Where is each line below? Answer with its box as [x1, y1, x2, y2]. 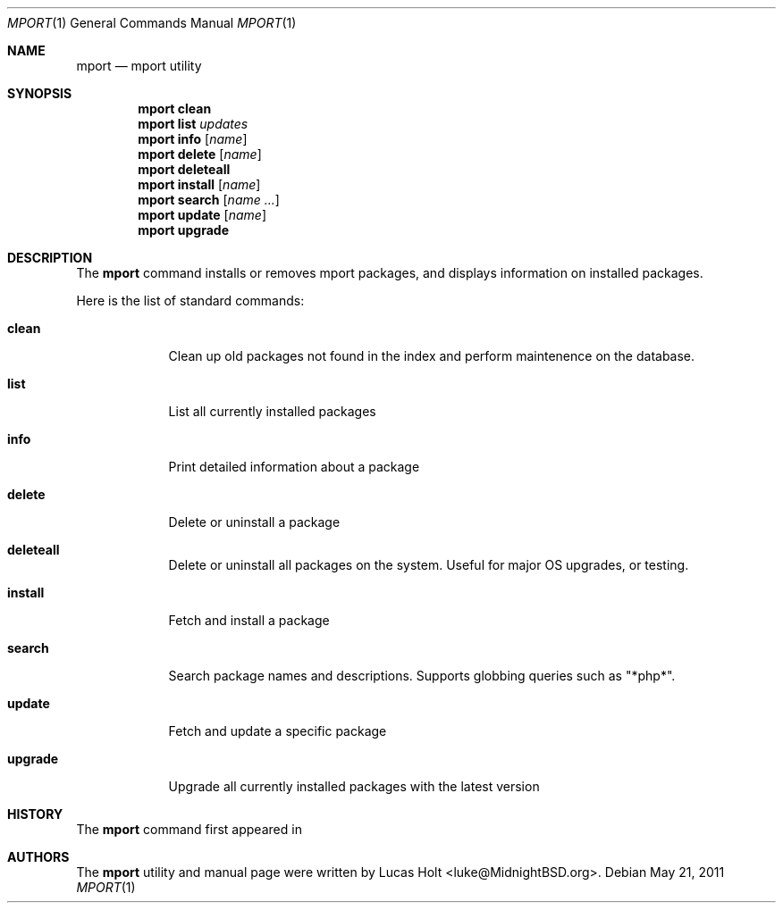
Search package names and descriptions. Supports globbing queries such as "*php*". [168, 668, 676, 683]
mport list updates [138, 116, 248, 131]
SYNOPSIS [7, 86, 72, 101]
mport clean [138, 101, 212, 116]
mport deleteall [138, 162, 231, 177]
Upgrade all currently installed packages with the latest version [168, 779, 540, 794]
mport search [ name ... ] [138, 192, 280, 207]
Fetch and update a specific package [168, 723, 387, 739]
